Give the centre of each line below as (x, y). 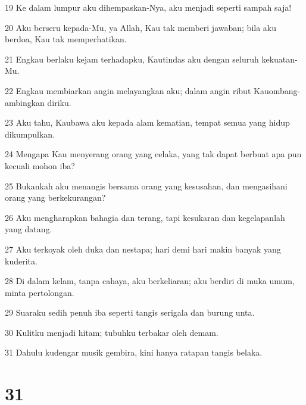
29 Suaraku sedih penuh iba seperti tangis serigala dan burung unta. (130, 312)
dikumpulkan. (30, 134)
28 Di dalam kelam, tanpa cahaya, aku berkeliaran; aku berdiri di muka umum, (150, 281)
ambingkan (25, 102)
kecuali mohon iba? (40, 165)
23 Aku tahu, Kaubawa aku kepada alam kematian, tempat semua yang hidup (147, 122)
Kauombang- (277, 90)
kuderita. (21, 261)
